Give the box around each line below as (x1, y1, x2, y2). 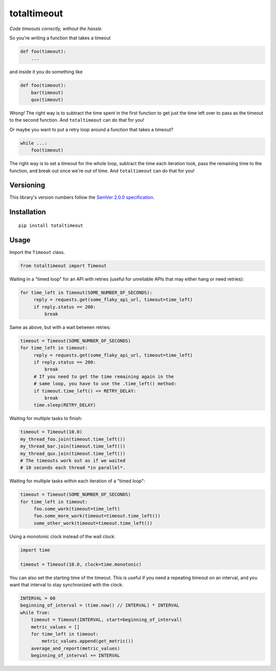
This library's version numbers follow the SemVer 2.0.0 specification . (9, 194, 155, 200)
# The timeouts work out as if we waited (20, 457, 126, 464)
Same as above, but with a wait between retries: (9, 324, 111, 330)
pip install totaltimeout (18, 222, 84, 228)
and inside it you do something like (9, 69, 83, 75)
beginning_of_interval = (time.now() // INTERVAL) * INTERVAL (20, 603, 179, 608)
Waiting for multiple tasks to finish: (9, 415, 83, 422)
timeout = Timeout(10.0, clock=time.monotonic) (20, 561, 142, 567)
